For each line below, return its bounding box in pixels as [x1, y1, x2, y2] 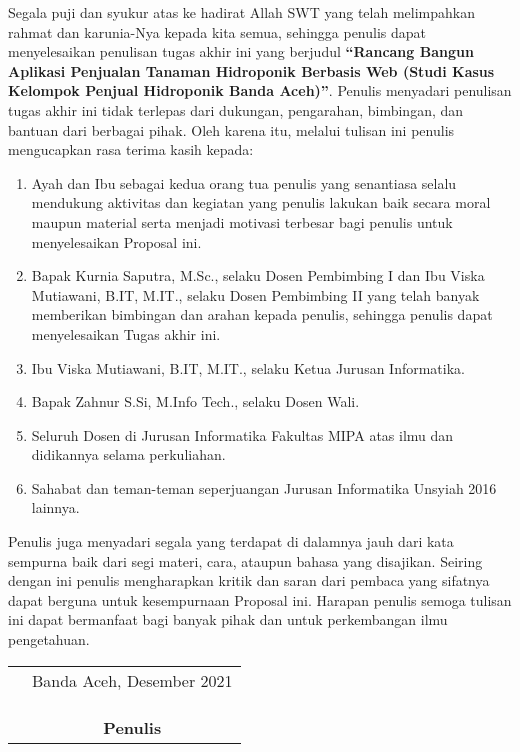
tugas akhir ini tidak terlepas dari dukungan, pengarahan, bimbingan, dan [8, 99, 464, 120]
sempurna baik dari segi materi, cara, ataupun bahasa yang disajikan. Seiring [8, 550, 483, 571]
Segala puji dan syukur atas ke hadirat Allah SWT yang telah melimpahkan [8, 2, 475, 22]
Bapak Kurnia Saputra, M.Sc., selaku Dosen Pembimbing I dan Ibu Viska [31, 265, 485, 286]
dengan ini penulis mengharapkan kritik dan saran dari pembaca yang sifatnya [8, 570, 490, 591]
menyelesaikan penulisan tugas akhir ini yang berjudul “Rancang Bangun [8, 41, 474, 62]
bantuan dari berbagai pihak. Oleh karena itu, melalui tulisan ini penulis [8, 119, 455, 140]
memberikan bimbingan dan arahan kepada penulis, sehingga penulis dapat [31, 304, 493, 325]
